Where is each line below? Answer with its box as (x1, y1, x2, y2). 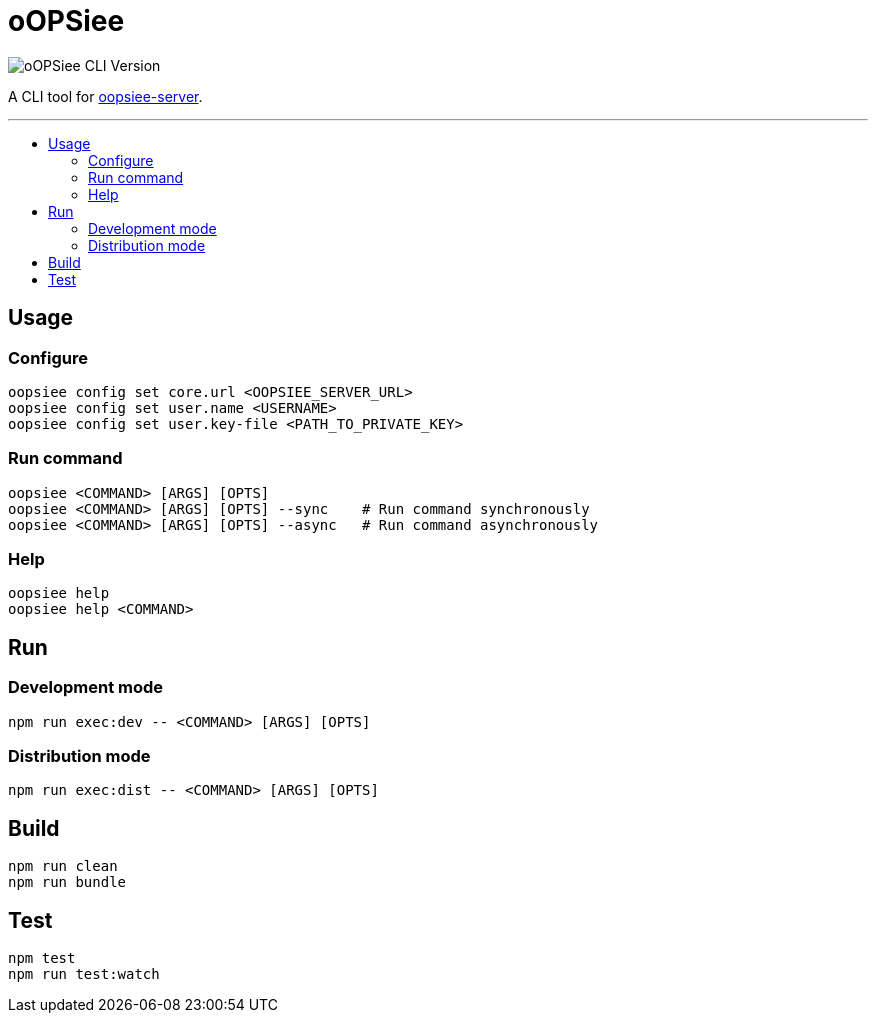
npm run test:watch (8, 966, 160, 983)
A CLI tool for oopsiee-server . (8, 87, 203, 105)
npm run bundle (8, 874, 127, 891)
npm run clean (8, 858, 118, 875)
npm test (8, 950, 76, 967)
